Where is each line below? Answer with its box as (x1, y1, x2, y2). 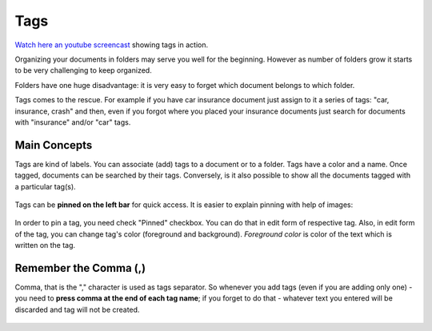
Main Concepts (14, 138, 93, 152)
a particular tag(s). (14, 181, 76, 191)
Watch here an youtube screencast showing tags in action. (14, 40, 208, 50)
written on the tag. (14, 241, 76, 250)
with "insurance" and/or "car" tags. (14, 117, 131, 127)
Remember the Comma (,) (14, 261, 146, 275)
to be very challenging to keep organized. (14, 66, 152, 75)
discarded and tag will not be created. (14, 305, 140, 314)
